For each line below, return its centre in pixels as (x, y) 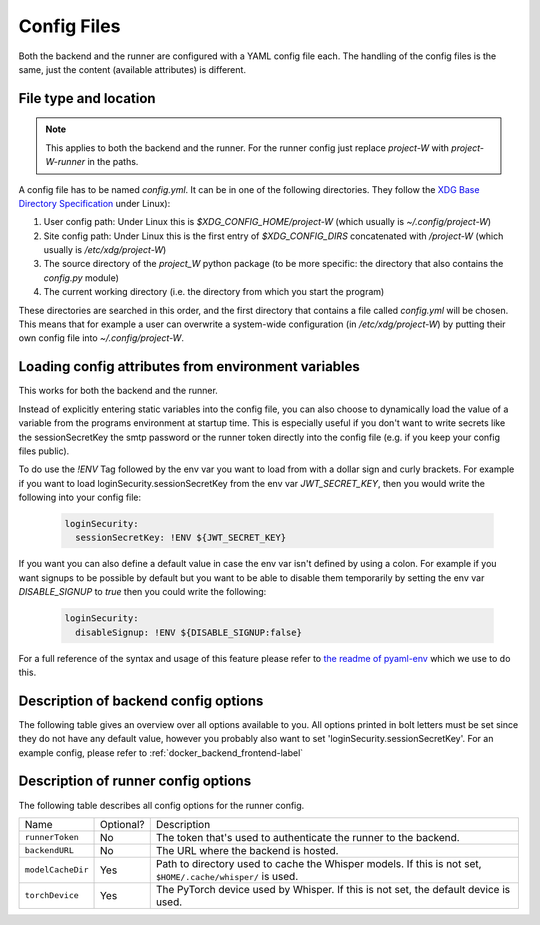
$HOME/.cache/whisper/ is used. (227, 876)
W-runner (65, 162)
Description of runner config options (135, 781)
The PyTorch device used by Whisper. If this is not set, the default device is (332, 889)
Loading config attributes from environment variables (189, 366)
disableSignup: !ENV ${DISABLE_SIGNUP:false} (188, 632)
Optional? (122, 824)
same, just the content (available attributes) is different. (132, 69)
